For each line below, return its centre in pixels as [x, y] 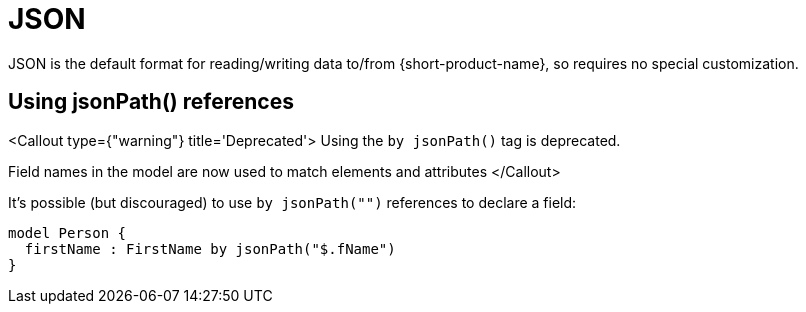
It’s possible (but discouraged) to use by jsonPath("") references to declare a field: [292, 202]
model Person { [67, 232]
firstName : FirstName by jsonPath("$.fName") [210, 248]
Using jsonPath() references [151, 102]
